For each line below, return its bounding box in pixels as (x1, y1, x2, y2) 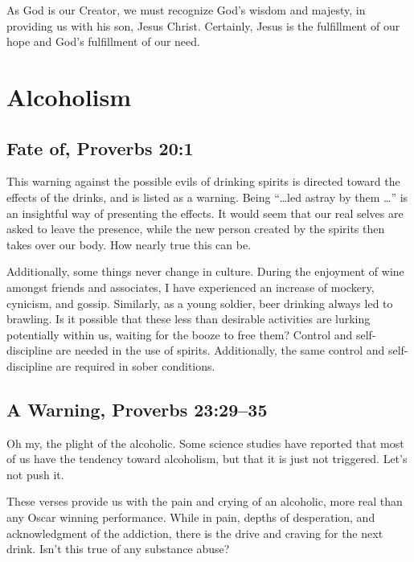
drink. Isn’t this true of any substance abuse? (6, 540, 230, 557)
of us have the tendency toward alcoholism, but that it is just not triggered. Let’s (6, 450, 408, 467)
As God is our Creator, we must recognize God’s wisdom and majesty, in (6, 2, 366, 18)
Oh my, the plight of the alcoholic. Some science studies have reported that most (6, 434, 404, 451)
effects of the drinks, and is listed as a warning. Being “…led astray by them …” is (6, 188, 408, 205)
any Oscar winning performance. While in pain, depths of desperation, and (6, 509, 375, 526)
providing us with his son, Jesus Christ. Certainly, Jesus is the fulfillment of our (6, 17, 400, 34)
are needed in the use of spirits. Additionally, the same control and (55, 342, 385, 359)
